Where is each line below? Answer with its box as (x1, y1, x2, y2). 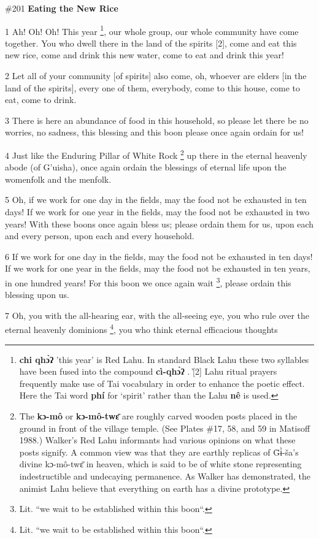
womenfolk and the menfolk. (5, 172, 112, 185)
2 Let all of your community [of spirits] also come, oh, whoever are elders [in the (5, 69, 307, 82)
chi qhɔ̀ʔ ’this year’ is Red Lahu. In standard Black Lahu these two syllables (19, 353, 309, 365)
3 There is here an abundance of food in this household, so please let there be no (5, 113, 309, 126)
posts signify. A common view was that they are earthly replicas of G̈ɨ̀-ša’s (19, 445, 299, 458)
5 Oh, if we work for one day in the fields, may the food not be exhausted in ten (5, 193, 307, 206)
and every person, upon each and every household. (5, 229, 194, 242)
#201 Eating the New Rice (5, 2, 118, 14)
